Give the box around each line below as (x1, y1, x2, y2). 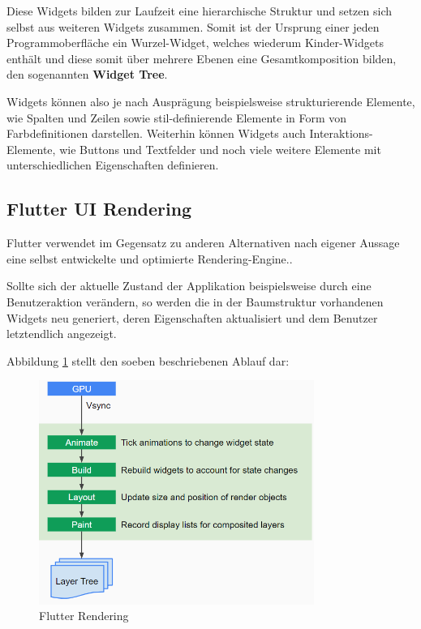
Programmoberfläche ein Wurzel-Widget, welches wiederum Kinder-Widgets (6, 34, 384, 51)
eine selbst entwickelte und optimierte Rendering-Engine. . (6, 250, 293, 267)
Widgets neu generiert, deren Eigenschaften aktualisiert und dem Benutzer (6, 309, 378, 326)
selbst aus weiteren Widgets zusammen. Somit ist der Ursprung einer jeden (6, 18, 380, 35)
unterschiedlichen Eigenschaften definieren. (6, 156, 219, 173)
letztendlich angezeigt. (6, 325, 117, 342)
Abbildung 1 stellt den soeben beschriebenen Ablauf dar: (6, 352, 290, 369)
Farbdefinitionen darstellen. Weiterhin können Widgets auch (6, 125, 306, 142)
